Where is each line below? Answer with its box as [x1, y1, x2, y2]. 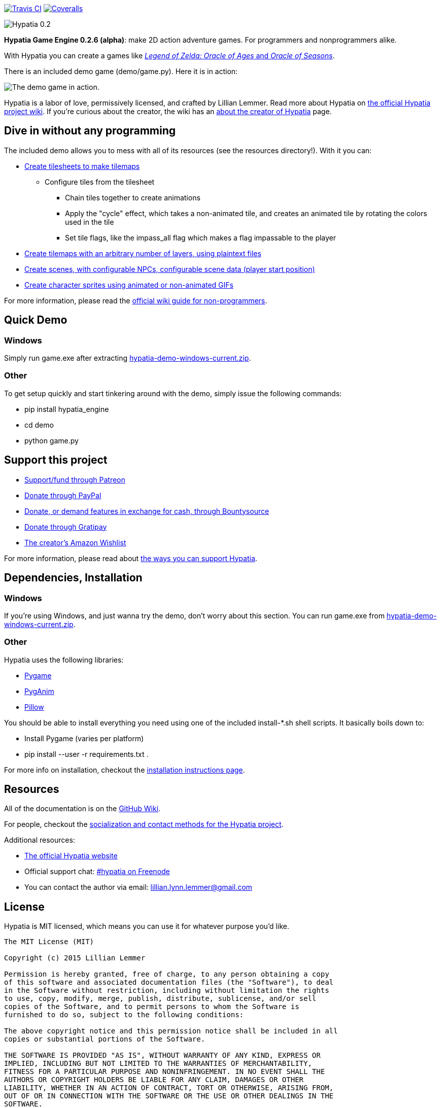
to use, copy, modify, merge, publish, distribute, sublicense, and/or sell [4, 994, 317, 1003]
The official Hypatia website [24, 851, 118, 860]
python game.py [24, 436, 79, 445]
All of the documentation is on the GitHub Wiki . [4, 804, 161, 813]
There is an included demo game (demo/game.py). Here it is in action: [4, 67, 238, 76]
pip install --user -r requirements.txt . [24, 749, 149, 758]
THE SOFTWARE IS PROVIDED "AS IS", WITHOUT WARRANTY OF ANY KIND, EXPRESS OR [4, 1051, 321, 1060]
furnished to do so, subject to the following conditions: [4, 1011, 244, 1019]
